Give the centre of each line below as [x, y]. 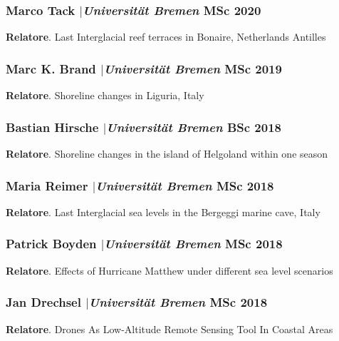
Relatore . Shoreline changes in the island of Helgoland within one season [167, 154]
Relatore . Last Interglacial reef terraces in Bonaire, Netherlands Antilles [166, 37]
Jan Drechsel [43, 302]
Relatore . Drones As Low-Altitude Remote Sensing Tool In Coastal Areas [169, 329]
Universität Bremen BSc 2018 [194, 127]
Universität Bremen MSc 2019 [193, 68]
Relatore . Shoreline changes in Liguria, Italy [105, 95]
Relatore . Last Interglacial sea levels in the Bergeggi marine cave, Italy [163, 212]
